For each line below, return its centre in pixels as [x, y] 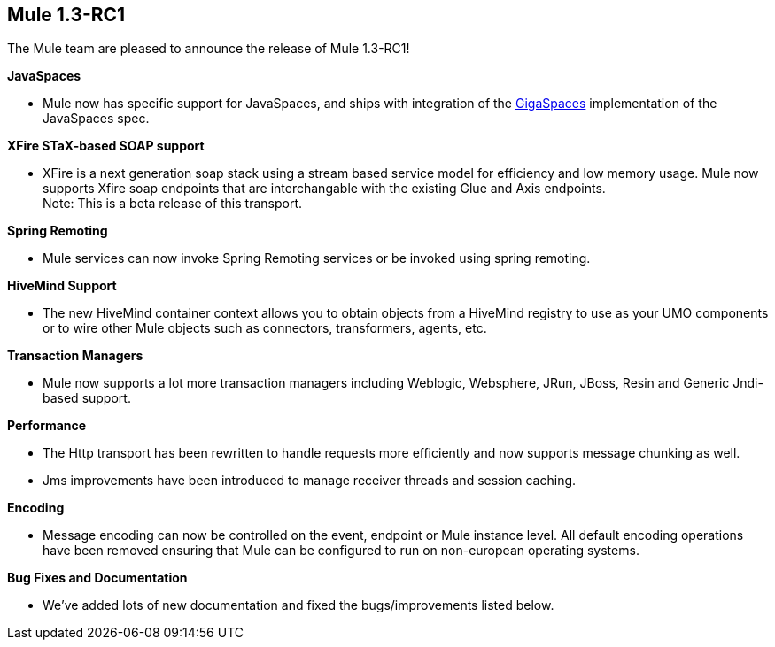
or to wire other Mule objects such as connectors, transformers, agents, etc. [265, 328]
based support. [87, 398]
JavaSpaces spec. [96, 119]
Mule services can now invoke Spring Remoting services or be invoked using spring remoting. [317, 258]
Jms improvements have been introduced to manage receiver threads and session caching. [310, 481]
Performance [47, 426]
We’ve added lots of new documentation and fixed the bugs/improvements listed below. [298, 605]
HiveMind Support [62, 286]
